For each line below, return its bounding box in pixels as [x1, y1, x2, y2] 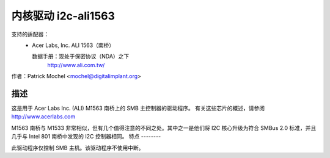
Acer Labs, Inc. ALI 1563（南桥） [32, 41, 115, 49]
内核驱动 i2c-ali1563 [11, 9, 116, 23]
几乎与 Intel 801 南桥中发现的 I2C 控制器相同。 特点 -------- [11, 133, 161, 140]
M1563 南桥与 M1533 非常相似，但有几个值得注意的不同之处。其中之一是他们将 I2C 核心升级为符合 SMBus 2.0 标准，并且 [11, 124, 317, 131]
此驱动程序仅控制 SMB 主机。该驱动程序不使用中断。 [11, 144, 144, 151]
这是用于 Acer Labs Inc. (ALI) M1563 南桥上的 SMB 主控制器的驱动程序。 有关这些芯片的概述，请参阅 [11, 104, 265, 112]
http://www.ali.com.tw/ [47, 61, 105, 68]
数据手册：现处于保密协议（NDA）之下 [32, 52, 130, 60]
